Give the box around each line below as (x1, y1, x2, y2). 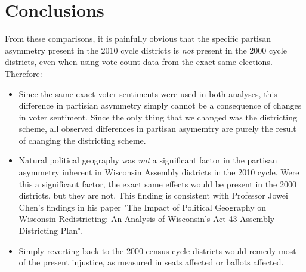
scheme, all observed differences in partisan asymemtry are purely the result (18, 122, 296, 135)
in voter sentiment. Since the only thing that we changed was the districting (18, 110, 297, 123)
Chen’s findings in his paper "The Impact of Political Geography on (18, 200, 266, 213)
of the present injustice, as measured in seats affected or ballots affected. (18, 256, 284, 268)
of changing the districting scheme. (18, 134, 146, 146)
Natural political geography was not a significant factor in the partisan (18, 154, 277, 166)
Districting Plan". (18, 224, 84, 237)
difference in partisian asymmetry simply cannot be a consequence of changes (18, 99, 302, 112)
